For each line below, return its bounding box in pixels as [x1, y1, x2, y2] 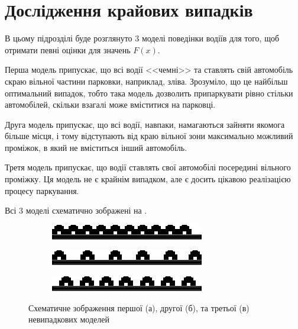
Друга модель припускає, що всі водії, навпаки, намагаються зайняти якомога [5, 118, 285, 130]
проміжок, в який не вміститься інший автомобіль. [5, 141, 187, 153]
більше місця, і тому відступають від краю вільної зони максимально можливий [5, 130, 293, 142]
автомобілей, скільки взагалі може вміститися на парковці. [5, 98, 216, 111]
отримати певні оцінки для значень [5, 43, 131, 56]
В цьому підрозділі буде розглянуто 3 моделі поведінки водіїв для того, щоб [5, 32, 280, 44]
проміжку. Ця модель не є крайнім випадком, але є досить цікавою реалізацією [5, 173, 291, 185]
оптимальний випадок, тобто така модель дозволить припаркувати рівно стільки [5, 86, 293, 99]
